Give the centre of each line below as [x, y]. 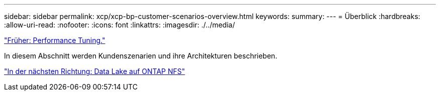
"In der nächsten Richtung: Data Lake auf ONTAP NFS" [95, 71]
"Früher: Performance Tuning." [55, 40]
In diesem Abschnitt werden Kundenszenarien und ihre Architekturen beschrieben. [141, 56]
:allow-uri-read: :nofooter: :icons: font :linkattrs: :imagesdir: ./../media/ [120, 25]
